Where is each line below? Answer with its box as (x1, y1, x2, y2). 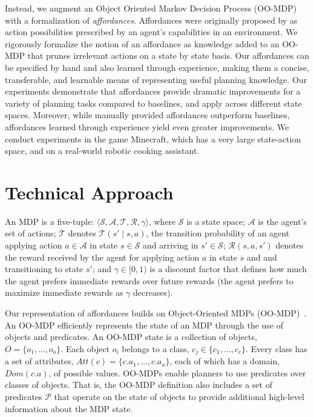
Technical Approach (5, 179, 174, 204)
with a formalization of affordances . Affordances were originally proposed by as (5, 13, 298, 26)
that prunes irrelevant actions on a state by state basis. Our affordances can (27, 49, 310, 62)
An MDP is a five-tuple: (5, 215, 94, 227)
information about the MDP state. (5, 402, 133, 415)
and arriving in (143, 239, 198, 252)
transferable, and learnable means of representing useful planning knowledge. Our (5, 73, 307, 85)
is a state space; (186, 215, 246, 227)
